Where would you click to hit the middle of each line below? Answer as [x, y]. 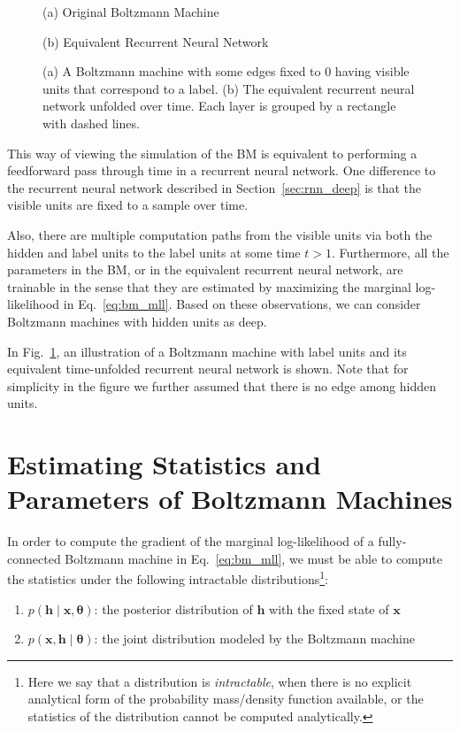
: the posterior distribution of [173, 608]
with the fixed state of [329, 608]
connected [34, 558]
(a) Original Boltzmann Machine [131, 12]
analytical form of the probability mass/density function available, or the [226, 699]
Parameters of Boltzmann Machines [230, 499]
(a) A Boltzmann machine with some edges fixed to [182, 71]
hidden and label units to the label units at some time [154, 252]
